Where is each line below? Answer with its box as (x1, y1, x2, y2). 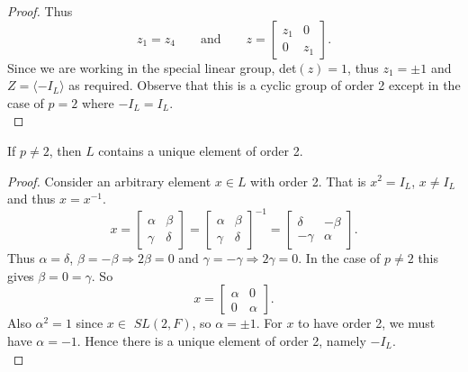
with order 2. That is (250, 171, 366, 190)
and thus (7, 189, 56, 208)
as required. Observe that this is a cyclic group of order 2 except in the (68, 76, 461, 95)
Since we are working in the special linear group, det (7, 58, 297, 77)
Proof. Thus (7, 2, 73, 20)
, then (49, 141, 82, 159)
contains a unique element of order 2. (98, 141, 303, 159)
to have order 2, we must (298, 313, 436, 332)
